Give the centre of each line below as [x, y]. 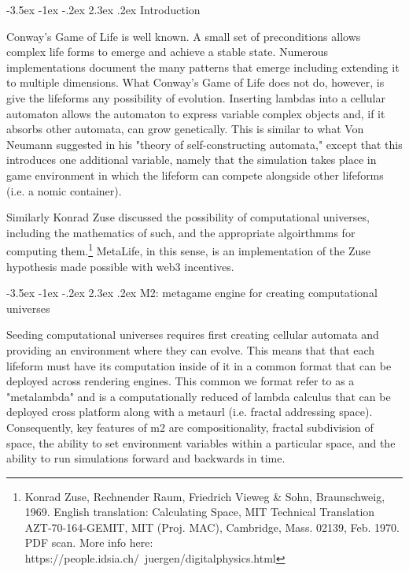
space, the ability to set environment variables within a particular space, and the [201, 442]
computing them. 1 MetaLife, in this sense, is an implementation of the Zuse [188, 249]
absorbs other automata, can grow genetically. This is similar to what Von [185, 129]
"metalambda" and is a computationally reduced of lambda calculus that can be [199, 396]
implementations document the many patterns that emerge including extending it [203, 67]
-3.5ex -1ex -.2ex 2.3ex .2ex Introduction [103, 9]
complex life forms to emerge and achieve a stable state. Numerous [168, 52]
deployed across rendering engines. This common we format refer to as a [181, 381]
